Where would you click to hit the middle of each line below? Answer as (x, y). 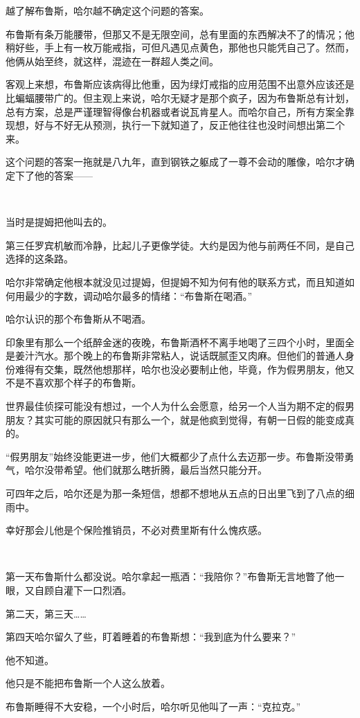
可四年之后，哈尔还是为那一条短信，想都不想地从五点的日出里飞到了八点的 (175, 493)
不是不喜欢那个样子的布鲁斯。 (73, 383)
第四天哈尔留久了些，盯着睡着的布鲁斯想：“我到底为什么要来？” (151, 637)
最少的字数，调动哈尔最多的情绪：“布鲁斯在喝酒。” (138, 295)
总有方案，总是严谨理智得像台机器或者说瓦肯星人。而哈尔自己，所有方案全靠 (180, 111)
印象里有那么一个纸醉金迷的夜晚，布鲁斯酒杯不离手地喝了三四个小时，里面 (175, 342)
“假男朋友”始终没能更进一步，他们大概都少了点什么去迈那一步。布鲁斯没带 (175, 456)
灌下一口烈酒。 (97, 590)
